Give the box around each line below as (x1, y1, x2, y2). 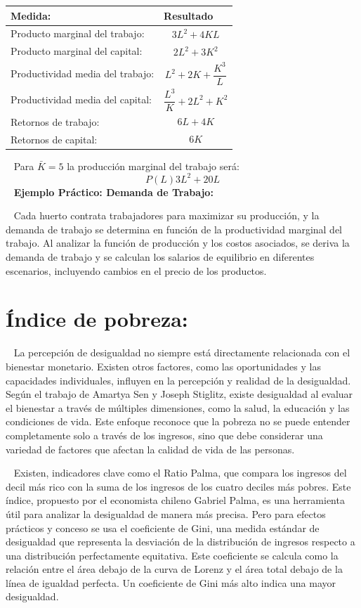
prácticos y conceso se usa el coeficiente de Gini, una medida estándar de (6, 520, 320, 535)
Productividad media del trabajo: (11, 65, 155, 80)
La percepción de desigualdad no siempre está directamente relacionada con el (13, 345, 350, 360)
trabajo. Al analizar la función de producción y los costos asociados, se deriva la (6, 235, 350, 250)
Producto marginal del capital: (11, 44, 143, 58)
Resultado (164, 8, 214, 22)
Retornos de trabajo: (11, 114, 100, 129)
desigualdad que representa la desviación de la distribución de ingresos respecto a (6, 534, 355, 549)
